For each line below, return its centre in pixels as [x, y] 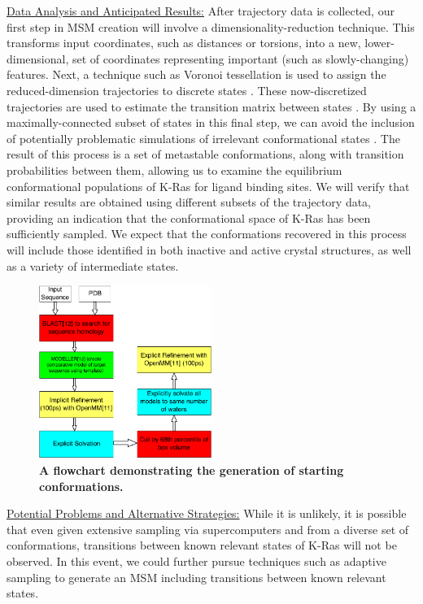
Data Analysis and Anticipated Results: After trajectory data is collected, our [201, 11]
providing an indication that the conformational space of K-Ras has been [189, 217]
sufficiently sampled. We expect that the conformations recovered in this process [207, 234]
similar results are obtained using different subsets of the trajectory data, [189, 202]
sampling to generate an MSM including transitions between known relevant [196, 577]
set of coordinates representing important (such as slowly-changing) [240, 58]
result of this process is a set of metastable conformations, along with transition [205, 154]
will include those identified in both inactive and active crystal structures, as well [209, 249]
